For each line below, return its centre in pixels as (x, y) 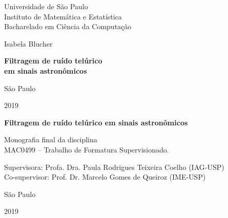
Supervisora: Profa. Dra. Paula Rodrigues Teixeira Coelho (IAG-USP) (114, 167)
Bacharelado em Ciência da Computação (68, 26)
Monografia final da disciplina (51, 139)
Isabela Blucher (28, 43)
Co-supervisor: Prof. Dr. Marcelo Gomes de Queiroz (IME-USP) (105, 177)
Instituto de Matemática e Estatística (63, 16)
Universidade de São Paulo (46, 6)
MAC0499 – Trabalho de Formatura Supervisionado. (87, 149)
